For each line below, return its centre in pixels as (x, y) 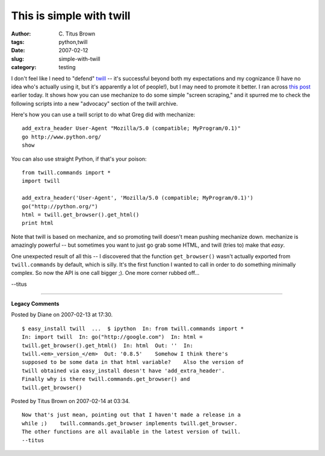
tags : (18, 42)
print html (38, 223)
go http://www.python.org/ (62, 137)
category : (24, 67)
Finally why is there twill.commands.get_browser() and (106, 379)
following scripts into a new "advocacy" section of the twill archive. (94, 103)
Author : (21, 34)
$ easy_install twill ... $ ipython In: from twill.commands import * (133, 328)
